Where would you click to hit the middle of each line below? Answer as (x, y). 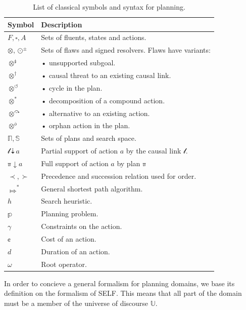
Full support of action (75, 163)
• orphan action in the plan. (86, 125)
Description (62, 24)
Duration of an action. (76, 251)
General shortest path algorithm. (92, 188)
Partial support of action (79, 151)
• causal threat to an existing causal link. (106, 75)
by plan (129, 163)
